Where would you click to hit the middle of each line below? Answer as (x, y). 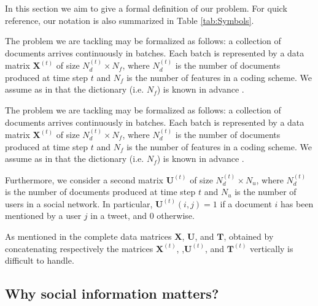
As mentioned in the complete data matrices (88, 236)
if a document (246, 203)
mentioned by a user (43, 216)
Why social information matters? (112, 293)
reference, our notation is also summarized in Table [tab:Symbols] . (130, 20)
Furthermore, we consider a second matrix (84, 179)
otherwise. (176, 216)
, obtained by (249, 236)
